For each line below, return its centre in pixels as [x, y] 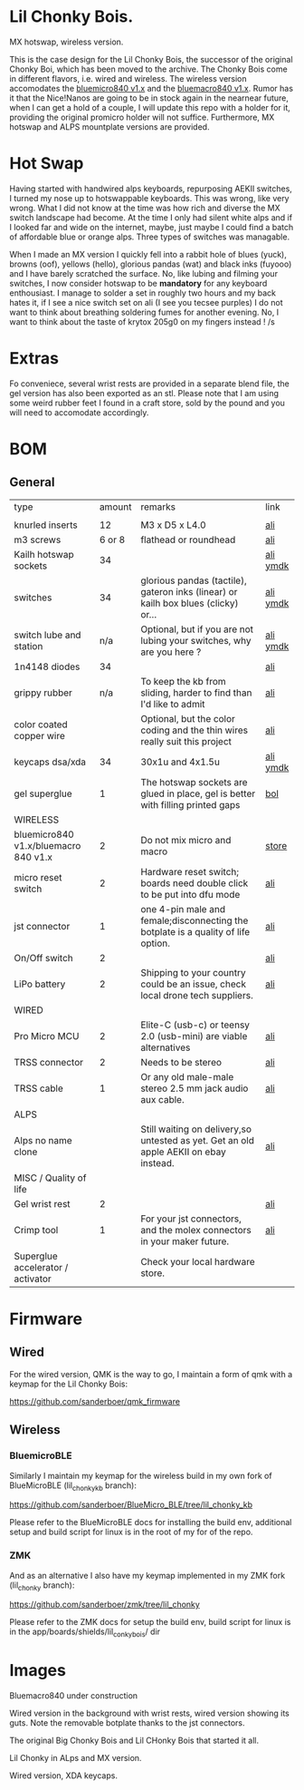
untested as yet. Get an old [197, 1140]
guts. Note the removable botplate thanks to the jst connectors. [127, 1723]
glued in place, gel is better [198, 793]
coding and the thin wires [194, 730]
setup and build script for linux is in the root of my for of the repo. [131, 1532]
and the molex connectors [195, 1230]
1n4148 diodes [47, 666]
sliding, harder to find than [196, 693]
